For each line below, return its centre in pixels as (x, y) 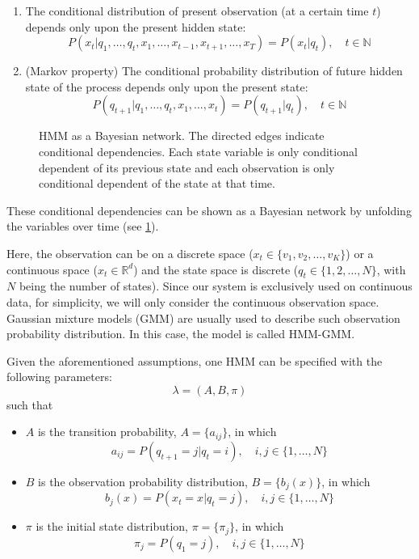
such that (30, 404)
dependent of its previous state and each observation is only (187, 167)
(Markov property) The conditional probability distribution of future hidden (214, 71)
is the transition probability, (107, 432)
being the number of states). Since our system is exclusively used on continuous (216, 286)
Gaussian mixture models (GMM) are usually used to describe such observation (203, 318)
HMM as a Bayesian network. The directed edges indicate (182, 136)
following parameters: (59, 377)
